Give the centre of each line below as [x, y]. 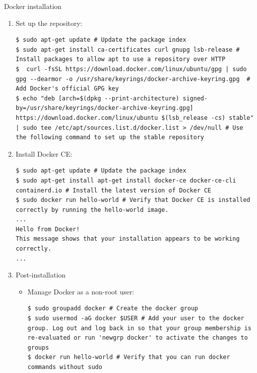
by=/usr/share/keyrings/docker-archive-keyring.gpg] [104, 108]
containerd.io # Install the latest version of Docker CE [113, 190]
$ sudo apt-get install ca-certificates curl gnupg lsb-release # [128, 49]
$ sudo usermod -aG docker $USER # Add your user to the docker [136, 319]
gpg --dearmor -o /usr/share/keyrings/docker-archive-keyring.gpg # [133, 79]
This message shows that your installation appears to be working [128, 239]
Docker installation [33, 6]
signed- [195, 98]
